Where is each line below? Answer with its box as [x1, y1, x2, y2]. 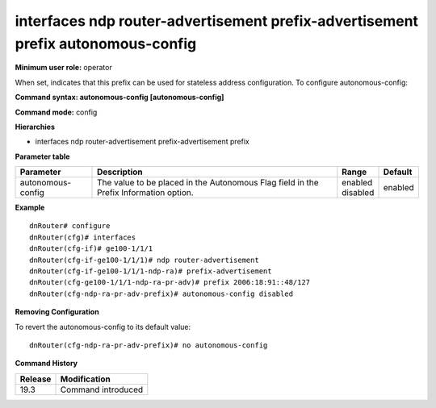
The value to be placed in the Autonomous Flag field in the [97, 177, 319, 189]
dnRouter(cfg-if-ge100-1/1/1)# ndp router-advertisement [29, 255, 260, 264]
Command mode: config [15, 107, 98, 117]
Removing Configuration [15, 307, 100, 317]
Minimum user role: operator [15, 63, 112, 73]
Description [97, 166, 143, 177]
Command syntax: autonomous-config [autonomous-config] [15, 93, 224, 102]
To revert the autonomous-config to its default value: [15, 322, 191, 331]
